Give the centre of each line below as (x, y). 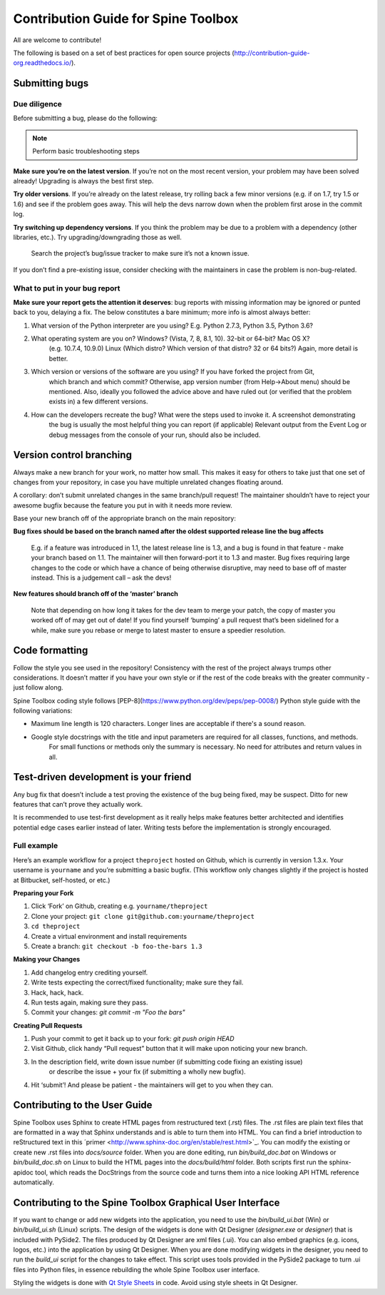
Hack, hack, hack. (57, 992)
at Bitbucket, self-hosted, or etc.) (62, 880)
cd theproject (56, 927)
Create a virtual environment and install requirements (109, 936)
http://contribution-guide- (272, 53)
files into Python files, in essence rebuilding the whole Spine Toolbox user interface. (137, 1269)
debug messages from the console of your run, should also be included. (155, 435)
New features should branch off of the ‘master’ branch (96, 594)
